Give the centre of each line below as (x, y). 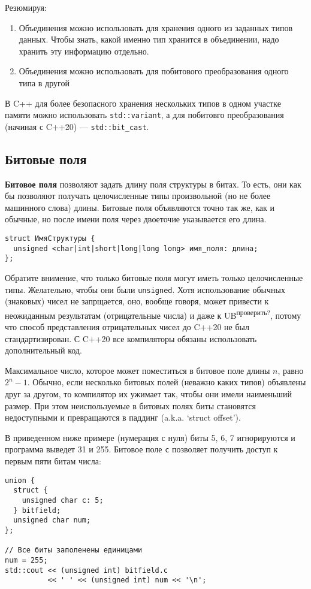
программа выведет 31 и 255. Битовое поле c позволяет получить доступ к (141, 449)
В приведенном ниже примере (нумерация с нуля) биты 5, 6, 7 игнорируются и (150, 437)
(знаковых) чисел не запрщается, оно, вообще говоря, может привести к (137, 301)
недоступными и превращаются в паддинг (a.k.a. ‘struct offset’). (123, 417)
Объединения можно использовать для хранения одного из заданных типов (155, 27)
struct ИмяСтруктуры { (50, 239)
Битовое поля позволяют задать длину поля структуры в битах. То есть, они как (153, 184)
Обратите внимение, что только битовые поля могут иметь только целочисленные (154, 278)
